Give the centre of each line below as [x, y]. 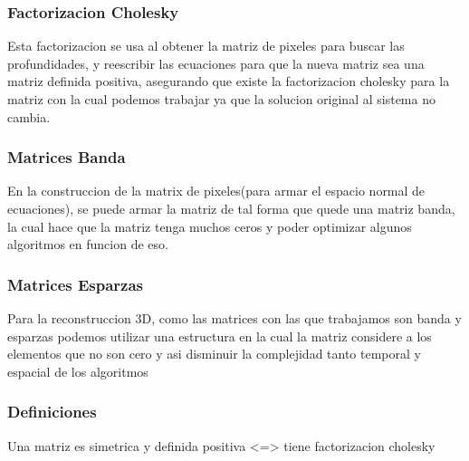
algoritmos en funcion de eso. [88, 244]
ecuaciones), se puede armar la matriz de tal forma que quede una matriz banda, [231, 208]
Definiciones [52, 412]
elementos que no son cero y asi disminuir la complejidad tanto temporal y [214, 354]
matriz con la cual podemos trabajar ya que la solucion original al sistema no [221, 99]
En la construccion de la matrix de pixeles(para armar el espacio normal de [216, 191]
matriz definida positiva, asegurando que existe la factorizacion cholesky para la [229, 81]
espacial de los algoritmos [78, 371]
